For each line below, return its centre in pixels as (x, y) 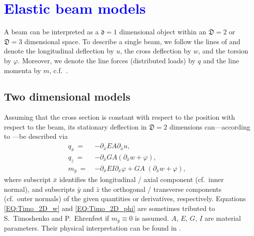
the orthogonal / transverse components (162, 189)
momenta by (23, 70)
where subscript (27, 179)
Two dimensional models (67, 96)
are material (223, 218)
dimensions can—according (210, 126)
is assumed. (152, 218)
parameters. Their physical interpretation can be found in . (92, 228)
